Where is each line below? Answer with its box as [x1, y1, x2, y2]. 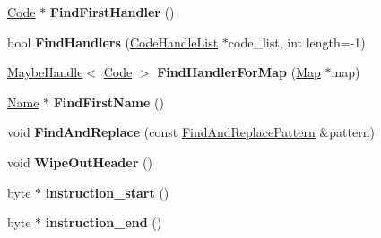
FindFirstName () [53, 92, 164, 111]
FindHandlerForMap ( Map [157, 63, 321, 81]
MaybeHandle [7, 63, 83, 81]
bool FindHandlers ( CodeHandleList [7, 32, 219, 51]
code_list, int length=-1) [228, 32, 366, 51]
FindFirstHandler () [49, 3, 175, 21]
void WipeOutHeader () [7, 152, 152, 171]
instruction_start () [45, 183, 169, 201]
